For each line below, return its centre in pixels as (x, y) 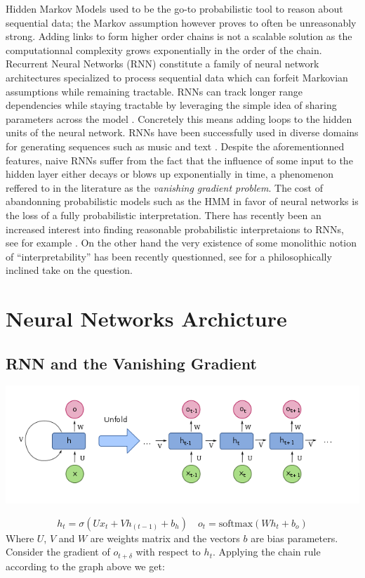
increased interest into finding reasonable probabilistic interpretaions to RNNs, (175, 229)
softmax (236, 524)
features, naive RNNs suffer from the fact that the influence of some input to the (179, 160)
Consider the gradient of (58, 552)
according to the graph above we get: (85, 566)
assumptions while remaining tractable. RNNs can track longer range (154, 91)
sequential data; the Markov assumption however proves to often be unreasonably (181, 22)
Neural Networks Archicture (146, 318)
